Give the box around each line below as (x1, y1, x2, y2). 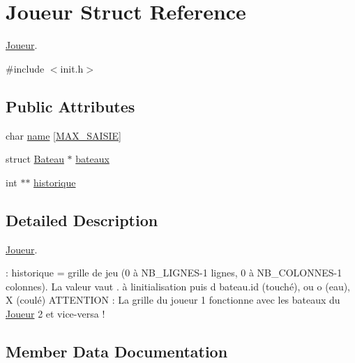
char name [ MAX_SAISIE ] (6, 128, 121, 142)
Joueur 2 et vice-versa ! (6, 306, 105, 320)
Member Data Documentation (6, 340, 228, 362)
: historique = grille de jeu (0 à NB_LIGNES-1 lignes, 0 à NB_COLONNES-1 (6, 265, 342, 280)
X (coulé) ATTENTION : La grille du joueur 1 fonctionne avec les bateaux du (6, 292, 340, 307)
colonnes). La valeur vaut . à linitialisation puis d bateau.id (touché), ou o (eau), (6, 279, 351, 293)
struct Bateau (6, 151, 64, 166)
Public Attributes (6, 95, 135, 117)
